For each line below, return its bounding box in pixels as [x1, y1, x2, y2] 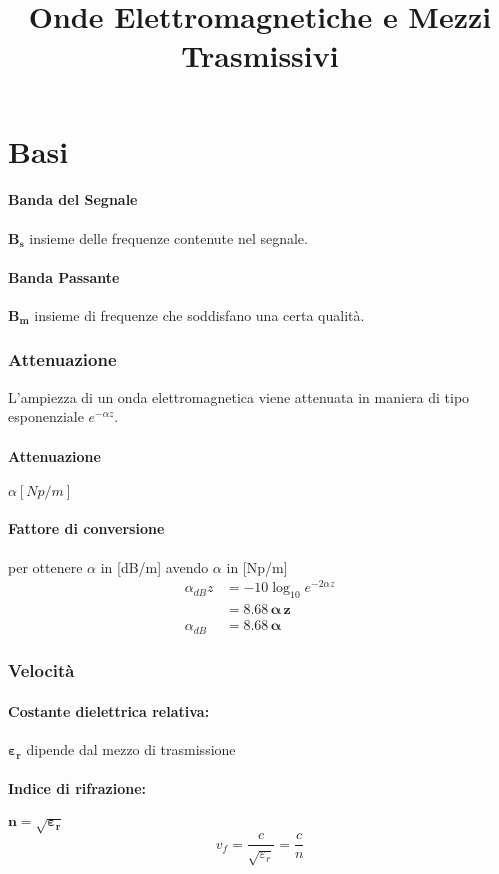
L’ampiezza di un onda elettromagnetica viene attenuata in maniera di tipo [8, 386, 470, 407]
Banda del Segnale [8, 189, 138, 210]
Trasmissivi [181, 35, 339, 76]
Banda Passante [8, 266, 120, 287]
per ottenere [8, 556, 83, 577]
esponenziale [8, 406, 84, 427]
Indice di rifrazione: [8, 778, 147, 799]
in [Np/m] [226, 556, 288, 577]
